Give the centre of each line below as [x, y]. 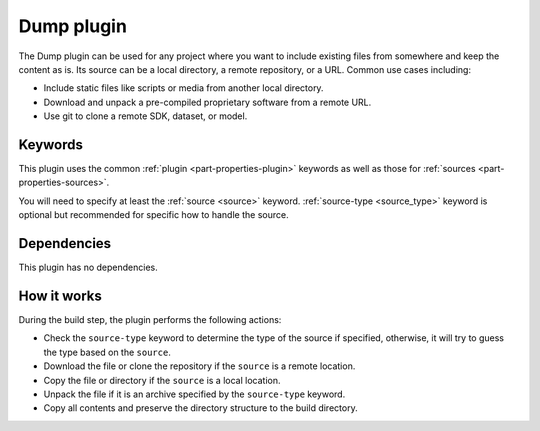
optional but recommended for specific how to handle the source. [153, 215]
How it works [60, 295]
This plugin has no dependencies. [88, 267]
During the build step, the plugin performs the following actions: [150, 319]
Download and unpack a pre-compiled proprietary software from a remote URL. [207, 102]
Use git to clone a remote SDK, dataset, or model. [145, 116]
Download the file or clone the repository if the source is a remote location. [199, 366]
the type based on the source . [107, 352]
